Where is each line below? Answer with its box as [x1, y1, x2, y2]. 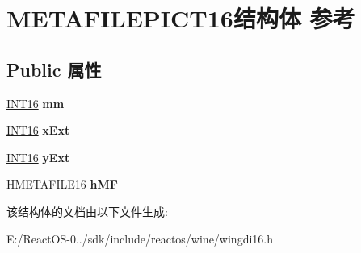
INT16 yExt [6, 148, 70, 165]
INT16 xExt [6, 122, 70, 139]
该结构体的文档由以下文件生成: [6, 202, 168, 219]
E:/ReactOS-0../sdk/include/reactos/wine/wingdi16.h [6, 230, 274, 247]
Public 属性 [6, 56, 102, 81]
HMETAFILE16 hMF [6, 176, 118, 193]
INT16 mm [6, 94, 65, 111]
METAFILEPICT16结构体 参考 [6, 2, 355, 35]
